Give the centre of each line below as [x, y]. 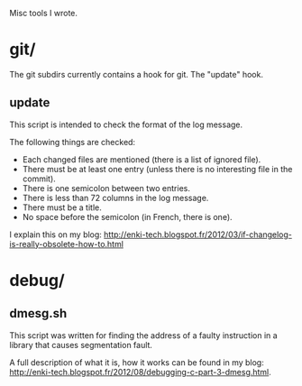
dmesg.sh [38, 313]
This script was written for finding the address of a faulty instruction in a [143, 335]
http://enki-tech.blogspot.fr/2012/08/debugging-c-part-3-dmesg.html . [141, 372]
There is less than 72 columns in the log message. [115, 198]
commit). [39, 179]
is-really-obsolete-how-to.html [67, 244]
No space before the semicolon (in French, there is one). [127, 216]
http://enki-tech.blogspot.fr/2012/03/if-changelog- [198, 234]
